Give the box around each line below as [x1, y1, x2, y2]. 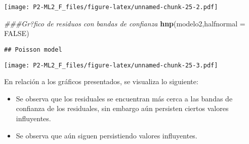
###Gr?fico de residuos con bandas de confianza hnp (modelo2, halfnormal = [4, 18, 245, 28]
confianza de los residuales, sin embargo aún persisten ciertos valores [16, 103, 229, 114]
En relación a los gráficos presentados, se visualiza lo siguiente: [4, 76, 198, 87]
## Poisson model [4, 46, 62, 53]
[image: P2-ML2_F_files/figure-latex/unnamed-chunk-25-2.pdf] [4, 4, 218, 11]
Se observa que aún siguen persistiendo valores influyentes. [16, 130, 197, 140]
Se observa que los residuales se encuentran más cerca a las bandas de [16, 93, 233, 103]
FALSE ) [4, 28, 29, 39]
